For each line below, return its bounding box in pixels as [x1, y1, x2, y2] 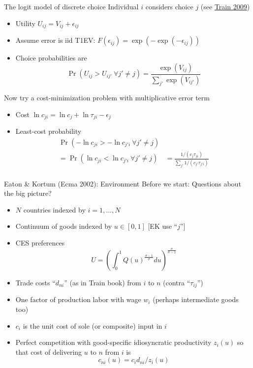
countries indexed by [23, 204, 86, 215]
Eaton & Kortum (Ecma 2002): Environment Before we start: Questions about [4, 178, 241, 188]
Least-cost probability [15, 126, 82, 136]
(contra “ [163, 277, 190, 287]
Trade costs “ [15, 277, 56, 287]
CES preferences [15, 237, 65, 247]
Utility [15, 18, 35, 28]
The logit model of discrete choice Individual [4, 1, 139, 11]
